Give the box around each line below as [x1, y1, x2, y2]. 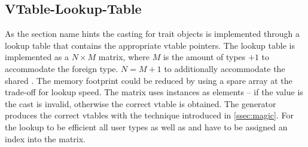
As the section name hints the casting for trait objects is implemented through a [5, 27, 300, 40]
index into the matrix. [5, 132, 86, 145]
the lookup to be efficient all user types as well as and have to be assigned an [5, 120, 288, 133]
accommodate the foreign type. [5, 62, 118, 74]
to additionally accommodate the [164, 62, 285, 74]
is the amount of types [163, 51, 246, 63]
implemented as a [5, 51, 69, 63]
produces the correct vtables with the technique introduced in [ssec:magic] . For [5, 109, 294, 121]
